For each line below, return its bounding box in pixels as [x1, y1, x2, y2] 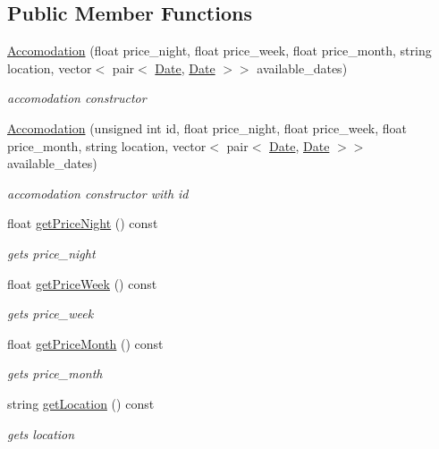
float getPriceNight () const [7, 214, 158, 233]
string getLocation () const [7, 394, 155, 412]
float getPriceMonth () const [7, 334, 164, 352]
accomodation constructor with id [7, 183, 189, 202]
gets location [7, 424, 75, 443]
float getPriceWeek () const [7, 274, 157, 292]
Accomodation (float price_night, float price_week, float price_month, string [7, 41, 432, 60]
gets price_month [7, 364, 103, 383]
